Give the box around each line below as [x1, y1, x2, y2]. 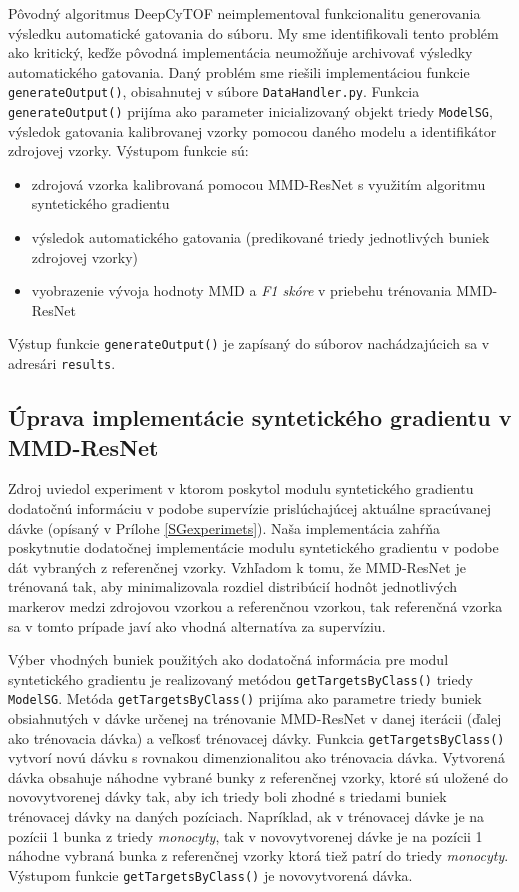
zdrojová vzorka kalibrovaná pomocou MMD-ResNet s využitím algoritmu [31, 173, 486, 194]
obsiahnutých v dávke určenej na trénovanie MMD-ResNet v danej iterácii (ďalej [8, 708, 502, 728]
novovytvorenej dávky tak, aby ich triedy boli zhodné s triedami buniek [8, 786, 447, 807]
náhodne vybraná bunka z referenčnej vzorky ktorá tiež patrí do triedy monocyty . [8, 845, 509, 866]
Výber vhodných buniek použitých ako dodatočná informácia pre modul [8, 649, 449, 670]
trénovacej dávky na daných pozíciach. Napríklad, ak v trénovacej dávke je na [8, 806, 485, 827]
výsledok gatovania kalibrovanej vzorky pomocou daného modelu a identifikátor [8, 120, 497, 141]
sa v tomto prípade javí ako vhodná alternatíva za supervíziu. [8, 615, 386, 636]
